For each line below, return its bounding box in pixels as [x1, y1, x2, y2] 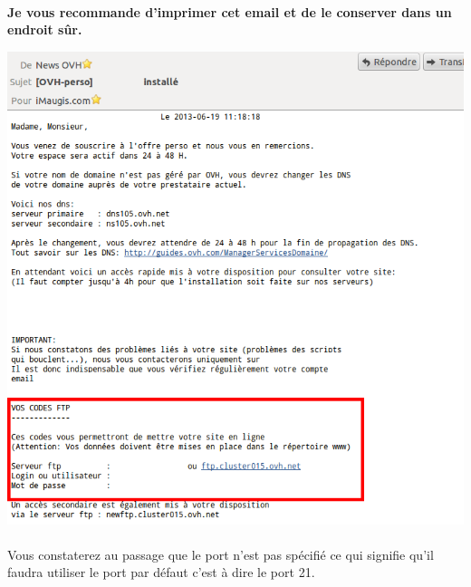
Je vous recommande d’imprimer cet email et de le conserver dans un [7, 2, 452, 21]
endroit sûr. [7, 20, 82, 39]
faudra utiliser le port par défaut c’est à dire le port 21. [7, 563, 315, 582]
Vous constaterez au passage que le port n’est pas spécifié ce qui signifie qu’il [7, 544, 434, 563]
